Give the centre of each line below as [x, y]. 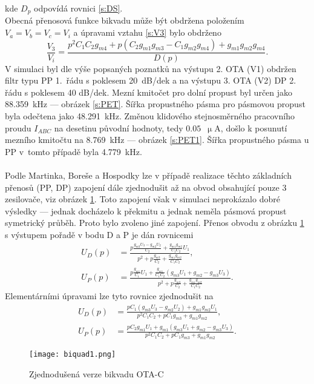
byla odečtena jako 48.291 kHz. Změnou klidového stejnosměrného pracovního [150, 116]
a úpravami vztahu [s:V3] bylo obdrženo [147, 32]
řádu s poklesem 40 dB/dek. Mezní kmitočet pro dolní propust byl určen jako [149, 92]
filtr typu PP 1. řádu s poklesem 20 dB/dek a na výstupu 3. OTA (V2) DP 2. [151, 80]
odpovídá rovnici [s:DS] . [78, 8]
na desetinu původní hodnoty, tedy [119, 127]
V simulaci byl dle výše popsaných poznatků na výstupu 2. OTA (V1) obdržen [151, 68]
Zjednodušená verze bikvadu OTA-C [96, 374]
